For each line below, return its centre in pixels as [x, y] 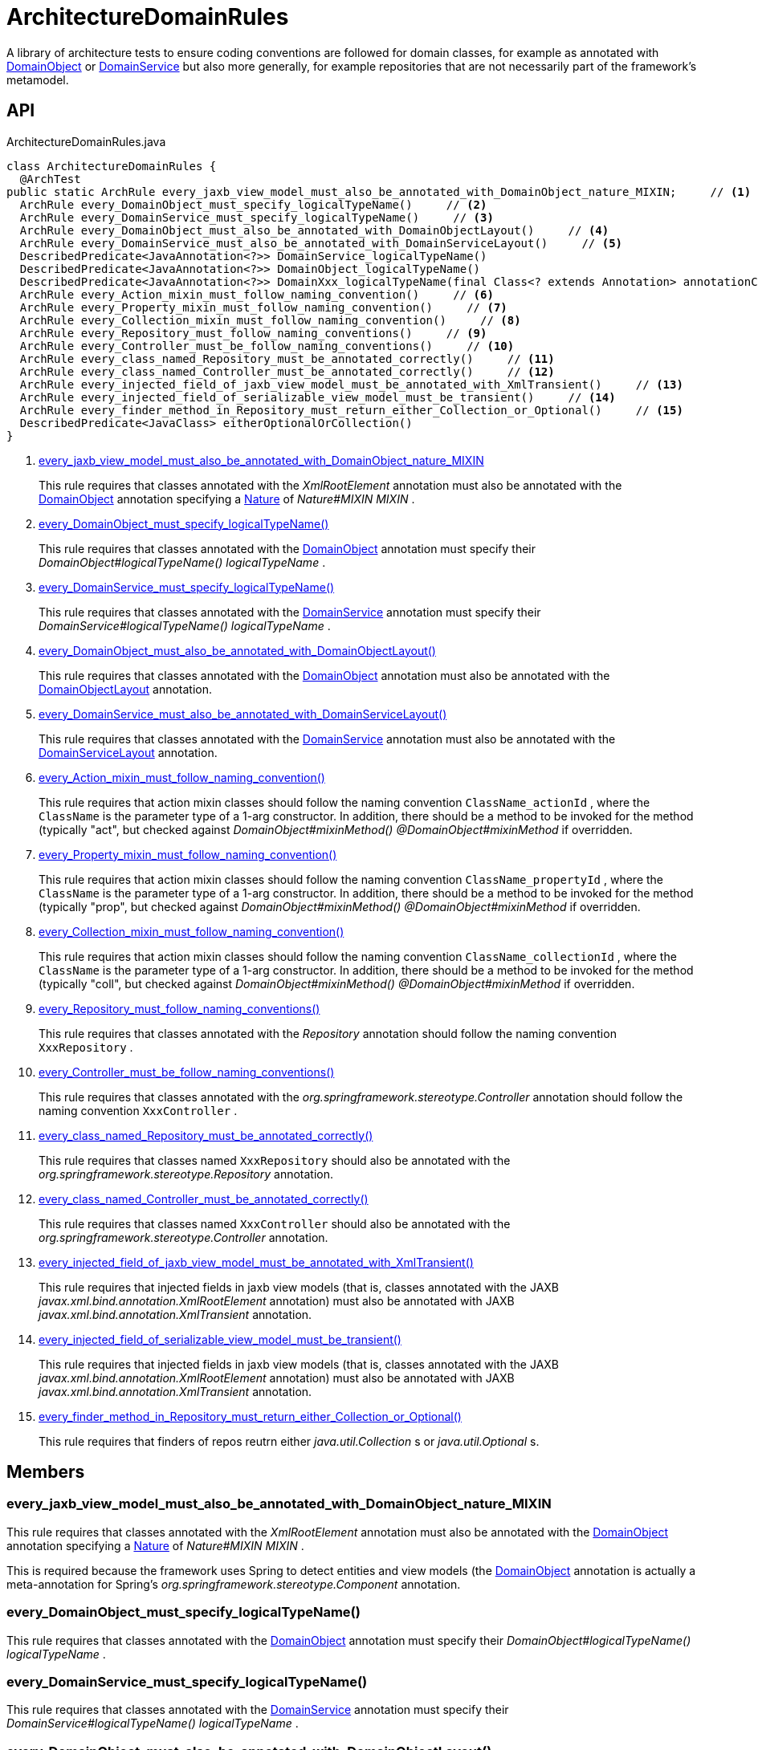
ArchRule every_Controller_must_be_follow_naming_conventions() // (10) [267, 346]
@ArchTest [50, 179]
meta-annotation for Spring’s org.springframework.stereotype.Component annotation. [234, 1584]
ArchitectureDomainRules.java [86, 141]
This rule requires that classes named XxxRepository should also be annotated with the [275, 1160]
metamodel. [38, 79]
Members [46, 1472]
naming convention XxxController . [138, 1110]
